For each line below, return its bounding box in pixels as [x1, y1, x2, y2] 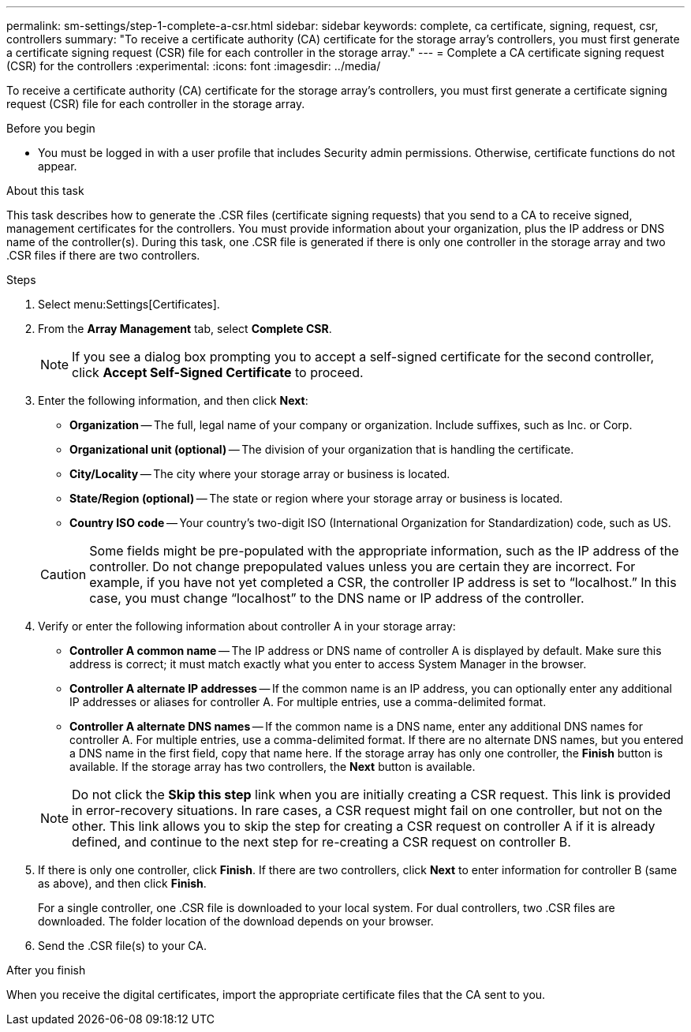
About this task [6, 184, 84, 197]
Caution [40, 566, 87, 582]
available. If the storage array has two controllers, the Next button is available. [69, 760, 476, 773]
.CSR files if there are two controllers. [6, 249, 200, 262]
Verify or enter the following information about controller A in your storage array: [38, 619, 456, 633]
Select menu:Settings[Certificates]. [38, 297, 220, 311]
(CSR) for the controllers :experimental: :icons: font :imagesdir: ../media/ [6, 59, 381, 73]
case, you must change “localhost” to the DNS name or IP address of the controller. [89, 590, 585, 606]
